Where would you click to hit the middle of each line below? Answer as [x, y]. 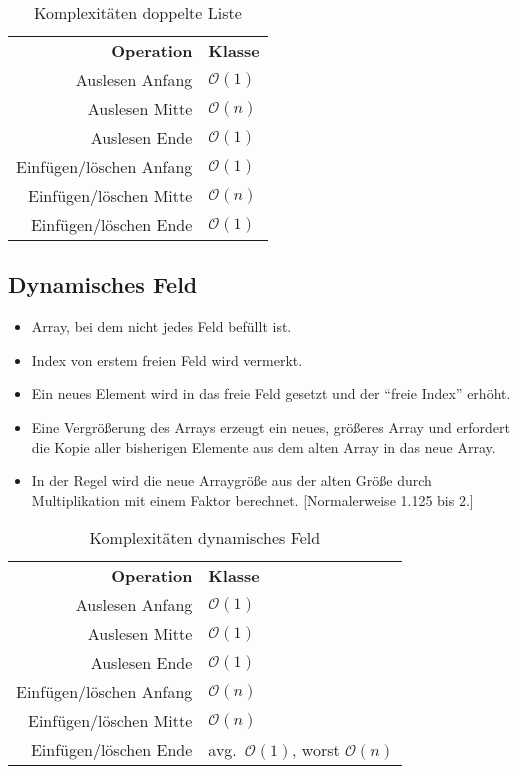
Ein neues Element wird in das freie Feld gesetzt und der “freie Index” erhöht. [271, 393]
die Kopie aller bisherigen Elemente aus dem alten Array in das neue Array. [263, 446]
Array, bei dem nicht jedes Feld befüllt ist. [161, 326]
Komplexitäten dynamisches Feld [205, 538]
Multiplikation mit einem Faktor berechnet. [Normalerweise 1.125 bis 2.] [252, 499]
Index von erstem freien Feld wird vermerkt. [167, 359]
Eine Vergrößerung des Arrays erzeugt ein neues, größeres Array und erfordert [270, 426]
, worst [316, 750]
